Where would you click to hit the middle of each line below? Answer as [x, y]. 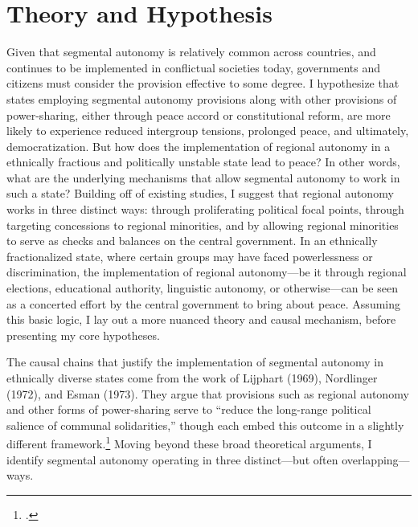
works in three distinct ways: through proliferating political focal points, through [205, 209]
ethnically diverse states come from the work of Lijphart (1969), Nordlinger [192, 378]
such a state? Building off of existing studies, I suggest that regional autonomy [200, 193]
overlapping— [376, 459]
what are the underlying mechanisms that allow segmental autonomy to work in [203, 177]
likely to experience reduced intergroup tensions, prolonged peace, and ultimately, [208, 131]
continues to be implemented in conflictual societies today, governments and [194, 67]
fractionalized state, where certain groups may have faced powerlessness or [190, 256]
